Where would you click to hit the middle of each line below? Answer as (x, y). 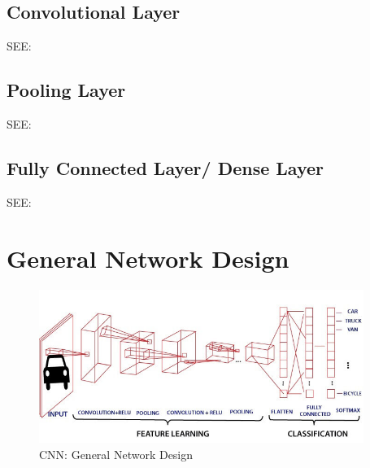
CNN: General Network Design (116, 455)
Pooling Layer (66, 90)
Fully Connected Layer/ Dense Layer (165, 167)
